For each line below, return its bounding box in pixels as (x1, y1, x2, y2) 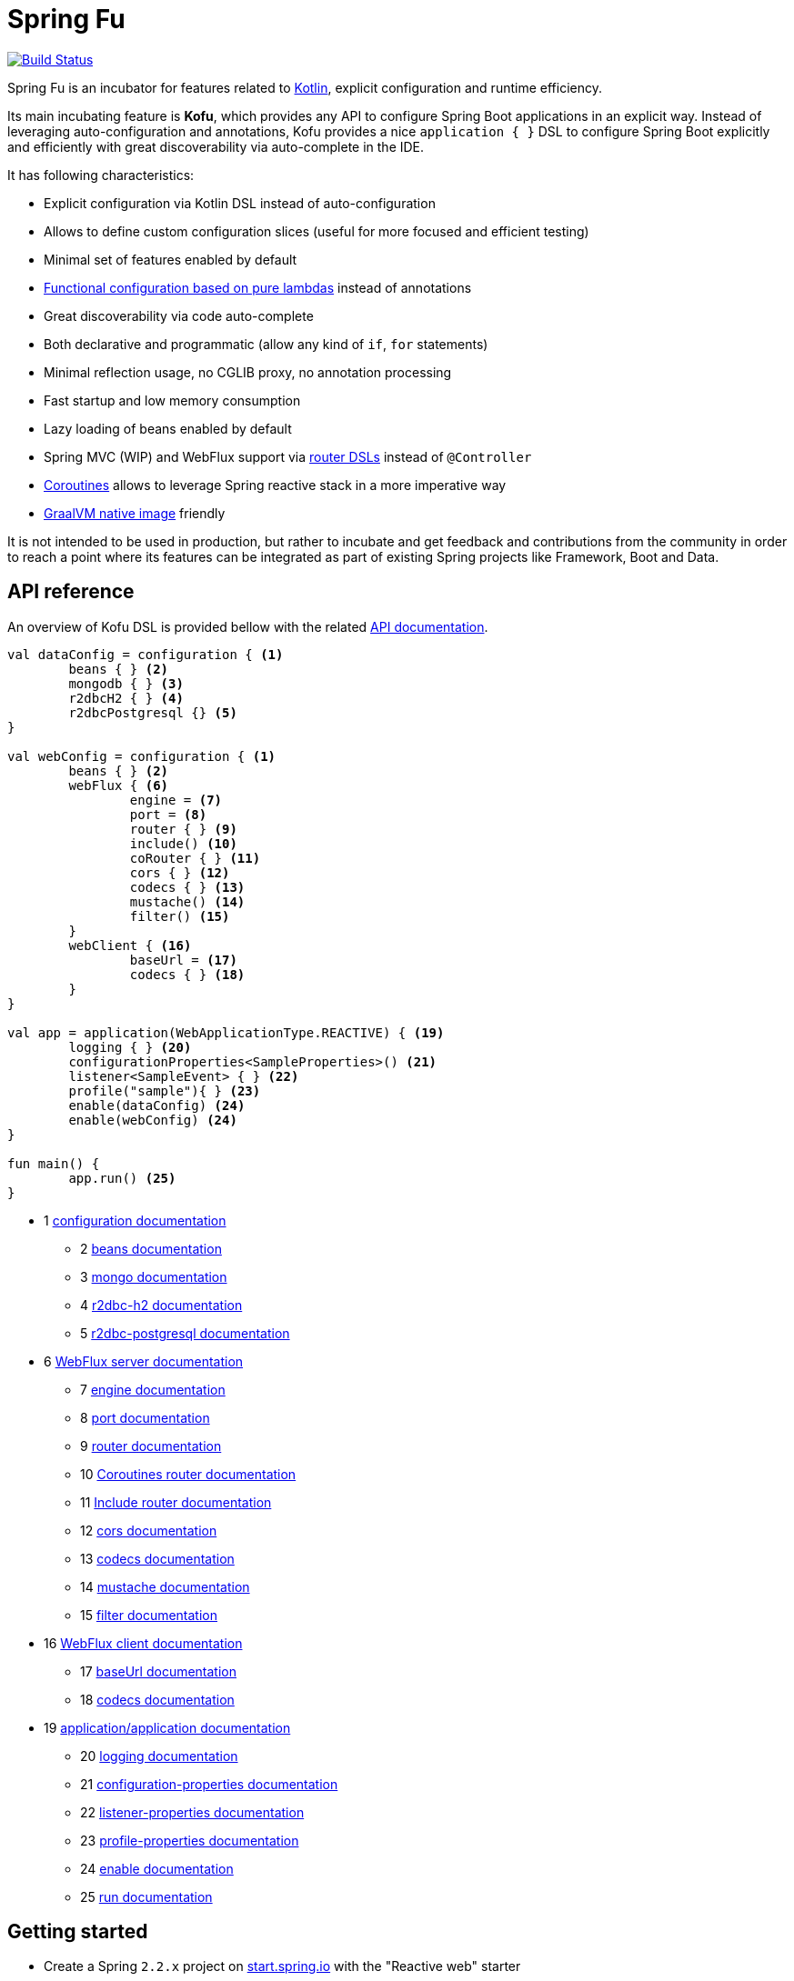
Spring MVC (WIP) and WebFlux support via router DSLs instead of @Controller (44, 448, 532, 465)
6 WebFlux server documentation (44, 1353, 244, 1369)
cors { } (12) (129, 865, 230, 880)
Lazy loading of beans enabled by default (44, 420, 292, 436)
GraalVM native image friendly (44, 505, 226, 521)
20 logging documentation (80, 1747, 238, 1764)
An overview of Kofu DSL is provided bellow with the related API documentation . (7, 618, 488, 635)
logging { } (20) (68, 1039, 192, 1055)
